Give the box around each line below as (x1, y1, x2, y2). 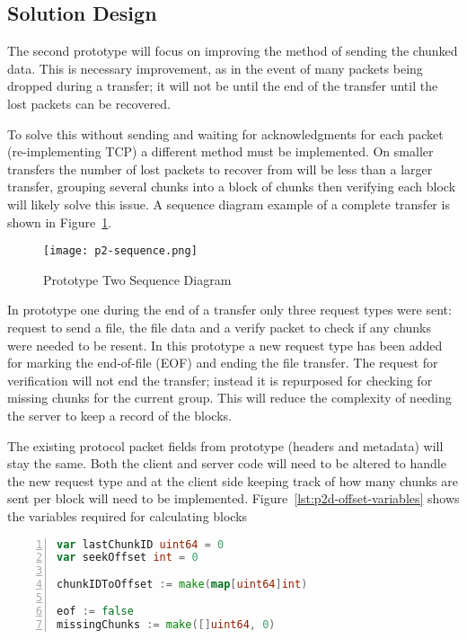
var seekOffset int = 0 (57, 551, 198, 564)
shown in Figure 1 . (7, 212, 112, 231)
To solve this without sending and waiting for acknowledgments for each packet (7, 124, 444, 143)
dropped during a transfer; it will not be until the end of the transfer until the (7, 76, 438, 95)
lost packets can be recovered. (7, 93, 171, 112)
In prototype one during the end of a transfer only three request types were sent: (7, 300, 452, 319)
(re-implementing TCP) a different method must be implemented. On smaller (7, 142, 434, 161)
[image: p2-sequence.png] (43, 244, 198, 258)
